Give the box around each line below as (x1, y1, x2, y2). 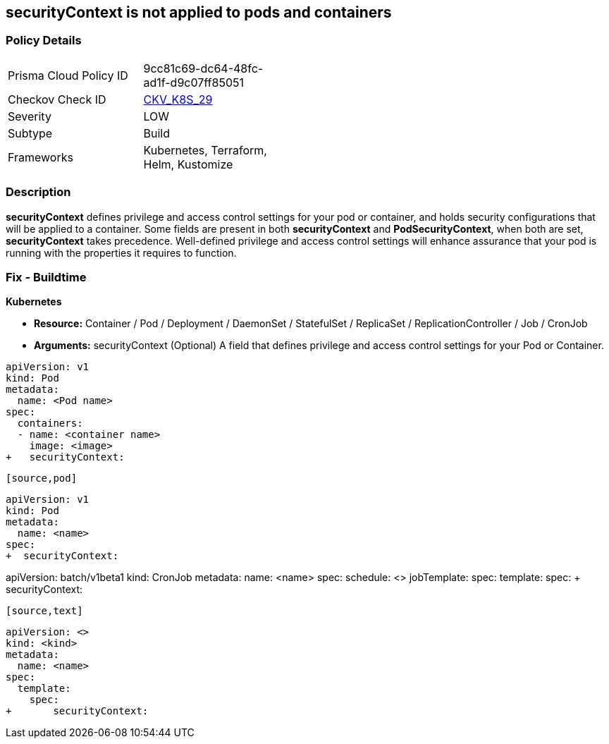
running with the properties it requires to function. (6, 246, 237, 259)
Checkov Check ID (8, 92, 106, 106)
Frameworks (8, 150, 73, 164)
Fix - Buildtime (6, 269, 87, 284)
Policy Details (6, 33, 82, 48)
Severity (8, 109, 51, 123)
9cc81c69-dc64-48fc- (143, 61, 264, 75)
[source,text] (6, 605, 83, 617)
